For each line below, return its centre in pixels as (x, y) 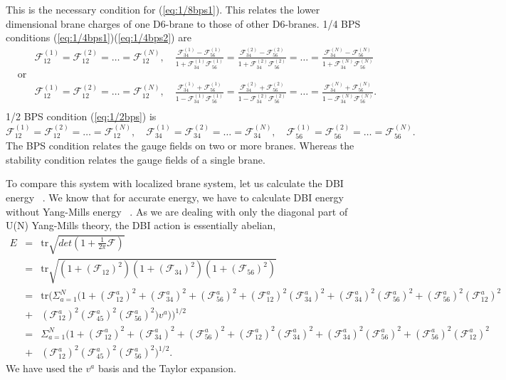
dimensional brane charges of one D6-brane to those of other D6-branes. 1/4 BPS (183, 23)
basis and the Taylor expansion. (167, 368)
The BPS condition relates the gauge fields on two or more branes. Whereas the (180, 146)
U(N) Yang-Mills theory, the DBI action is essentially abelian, (141, 225)
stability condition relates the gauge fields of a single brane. (136, 159)
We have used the (44, 368)
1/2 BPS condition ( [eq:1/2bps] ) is (81, 116)
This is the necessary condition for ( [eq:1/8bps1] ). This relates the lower (163, 9)
